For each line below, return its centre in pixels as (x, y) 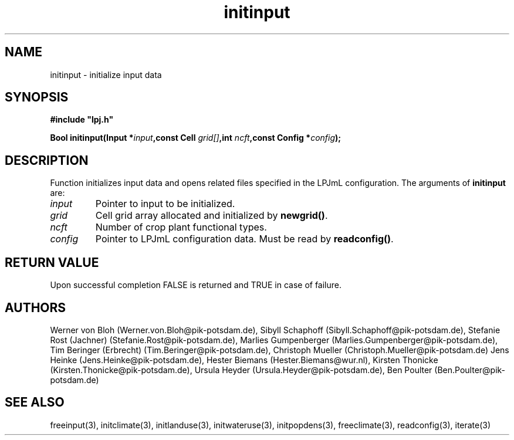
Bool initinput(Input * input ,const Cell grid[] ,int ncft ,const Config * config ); (196, 138)
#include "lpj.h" (82, 120)
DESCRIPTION (47, 160)
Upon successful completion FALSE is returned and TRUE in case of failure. (196, 285)
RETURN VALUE (52, 262)
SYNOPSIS (37, 97)
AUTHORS (35, 307)
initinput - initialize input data (106, 75)
